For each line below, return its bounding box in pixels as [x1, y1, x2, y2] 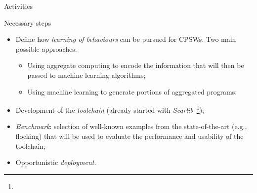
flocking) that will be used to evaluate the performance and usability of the [15, 131, 244, 141]
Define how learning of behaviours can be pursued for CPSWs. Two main [15, 34, 236, 44]
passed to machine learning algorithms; [27, 69, 146, 80]
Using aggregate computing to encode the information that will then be [27, 60, 244, 70]
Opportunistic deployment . [15, 157, 96, 167]
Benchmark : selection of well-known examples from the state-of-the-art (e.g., [15, 121, 247, 131]
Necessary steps [4, 17, 51, 28]
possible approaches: [15, 43, 77, 54]
